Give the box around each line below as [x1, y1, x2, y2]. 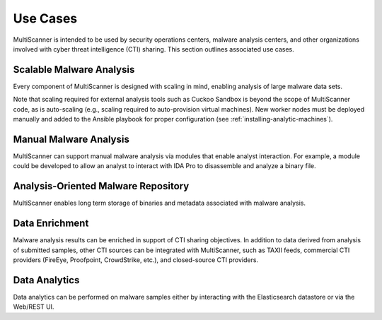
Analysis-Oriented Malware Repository [13, 180, 190, 192]
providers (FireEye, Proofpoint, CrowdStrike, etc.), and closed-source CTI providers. [13, 255, 258, 264]
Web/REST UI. [13, 302, 54, 311]
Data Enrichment [13, 218, 89, 230]
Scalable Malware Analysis [13, 64, 135, 76]
